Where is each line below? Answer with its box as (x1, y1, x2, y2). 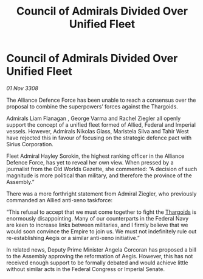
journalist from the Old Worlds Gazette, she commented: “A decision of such (6, 165, 198, 172)
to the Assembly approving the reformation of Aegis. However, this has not (6, 252, 193, 260)
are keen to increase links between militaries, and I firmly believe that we (6, 221, 188, 228)
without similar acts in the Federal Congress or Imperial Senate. (6, 265, 165, 272)
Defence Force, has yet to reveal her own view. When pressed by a (6, 158, 174, 166)
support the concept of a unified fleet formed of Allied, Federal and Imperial (6, 121, 196, 129)
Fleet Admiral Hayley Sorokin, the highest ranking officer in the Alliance (6, 152, 185, 160)
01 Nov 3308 (6, 84, 38, 92)
